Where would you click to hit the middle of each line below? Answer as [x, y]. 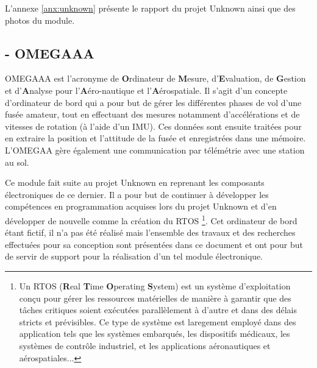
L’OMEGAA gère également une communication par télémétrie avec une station [155, 150]
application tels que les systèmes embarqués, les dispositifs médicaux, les [155, 334]
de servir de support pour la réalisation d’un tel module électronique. [134, 256]
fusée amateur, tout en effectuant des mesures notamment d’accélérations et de [152, 114]
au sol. [17, 162]
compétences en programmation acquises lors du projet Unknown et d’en [141, 206]
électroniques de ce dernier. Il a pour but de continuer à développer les [137, 194]
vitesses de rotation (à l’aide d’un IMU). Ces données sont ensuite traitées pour [153, 126]
